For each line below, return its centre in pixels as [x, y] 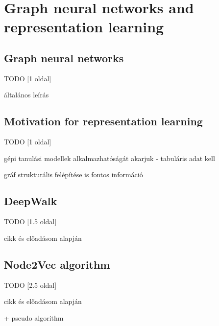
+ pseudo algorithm [34, 317]
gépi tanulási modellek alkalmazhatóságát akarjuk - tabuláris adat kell [109, 158]
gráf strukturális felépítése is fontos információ [73, 175]
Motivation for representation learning [103, 121]
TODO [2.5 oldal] [30, 285]
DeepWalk [31, 201]
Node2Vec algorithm [57, 264]
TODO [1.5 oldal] [30, 221]
